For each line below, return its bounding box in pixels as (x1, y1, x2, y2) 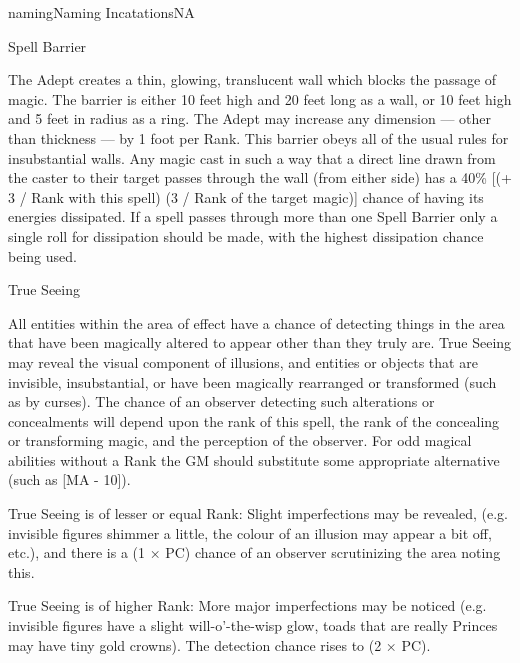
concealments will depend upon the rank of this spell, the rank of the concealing (8, 410, 500, 431)
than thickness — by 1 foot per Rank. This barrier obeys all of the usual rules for (8, 127, 509, 148)
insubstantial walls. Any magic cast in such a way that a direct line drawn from (8, 147, 496, 168)
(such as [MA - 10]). (8, 469, 131, 490)
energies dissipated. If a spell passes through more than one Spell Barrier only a (8, 206, 498, 227)
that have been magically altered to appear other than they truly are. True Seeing (8, 332, 512, 353)
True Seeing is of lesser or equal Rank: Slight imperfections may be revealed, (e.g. (8, 503, 509, 524)
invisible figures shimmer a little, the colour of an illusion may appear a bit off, (8, 522, 492, 543)
